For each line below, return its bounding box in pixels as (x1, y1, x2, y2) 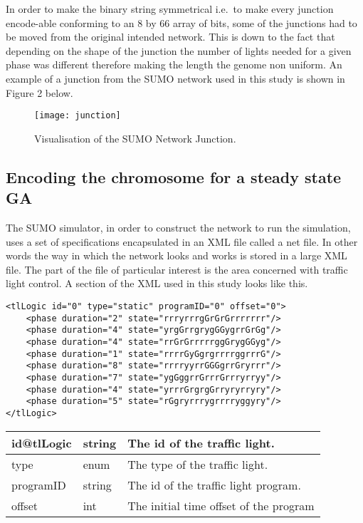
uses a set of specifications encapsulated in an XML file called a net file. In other (6, 234, 358, 249)
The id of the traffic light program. (127, 476, 301, 493)
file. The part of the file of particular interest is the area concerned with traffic (6, 261, 348, 276)
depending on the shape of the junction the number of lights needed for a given (6, 43, 352, 58)
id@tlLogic (11, 434, 72, 451)
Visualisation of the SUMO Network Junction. (34, 130, 236, 145)
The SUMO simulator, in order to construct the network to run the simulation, (6, 220, 351, 234)
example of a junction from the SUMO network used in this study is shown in (6, 71, 345, 86)
